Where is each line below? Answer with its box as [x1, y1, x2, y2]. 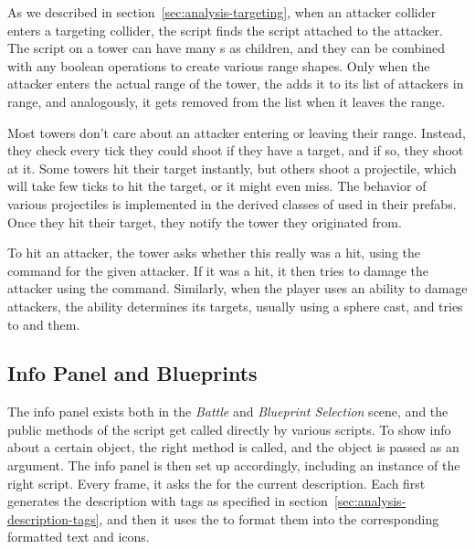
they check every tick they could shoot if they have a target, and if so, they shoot [7, 141, 464, 160]
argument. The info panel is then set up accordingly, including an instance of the [7, 456, 460, 475]
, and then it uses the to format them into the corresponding [99, 509, 439, 528]
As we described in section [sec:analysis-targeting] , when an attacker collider [7, 3, 437, 21]
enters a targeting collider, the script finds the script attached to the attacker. [7, 20, 443, 39]
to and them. [7, 314, 80, 333]
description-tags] [7, 509, 100, 528]
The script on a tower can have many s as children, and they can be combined [7, 38, 446, 58]
